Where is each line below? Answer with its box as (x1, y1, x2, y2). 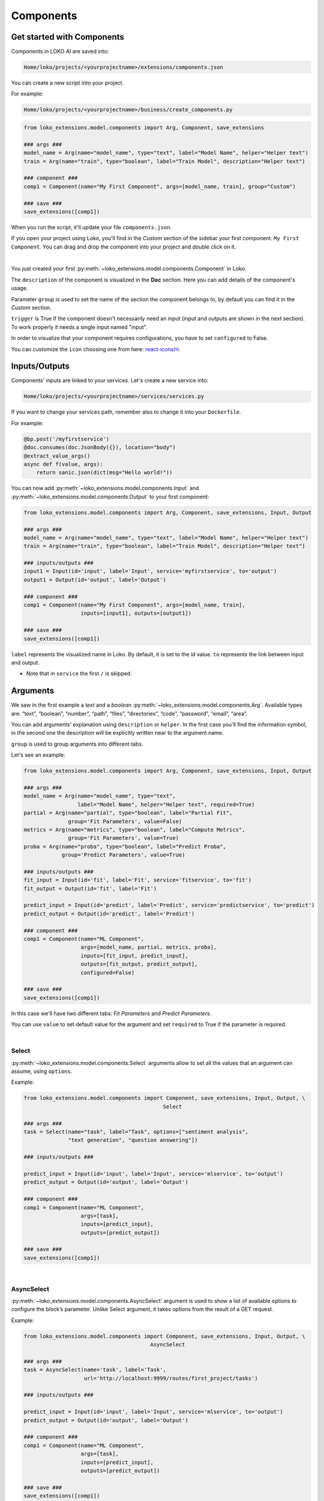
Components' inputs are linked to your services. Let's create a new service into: (11, 377, 209, 384)
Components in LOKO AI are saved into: (11, 48, 109, 55)
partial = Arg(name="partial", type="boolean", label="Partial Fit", (23, 809, 233, 817)
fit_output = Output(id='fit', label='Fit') (23, 885, 157, 892)
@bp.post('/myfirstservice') (23, 435, 110, 442)
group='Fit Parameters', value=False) (68, 818, 182, 825)
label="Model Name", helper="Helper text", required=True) (77, 801, 255, 808)
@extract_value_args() (23, 452, 91, 459)
